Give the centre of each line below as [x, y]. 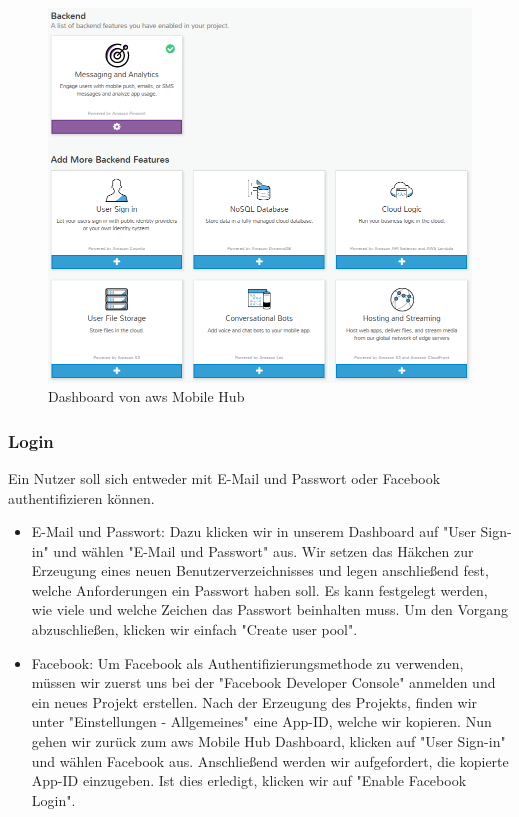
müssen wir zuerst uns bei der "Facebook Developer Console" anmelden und [263, 682]
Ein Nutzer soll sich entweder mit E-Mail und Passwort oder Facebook [224, 477]
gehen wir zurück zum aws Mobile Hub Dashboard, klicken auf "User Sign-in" [268, 741]
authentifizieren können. [81, 497]
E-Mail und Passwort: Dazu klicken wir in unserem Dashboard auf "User [253, 531]
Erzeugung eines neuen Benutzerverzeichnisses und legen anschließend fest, [260, 570]
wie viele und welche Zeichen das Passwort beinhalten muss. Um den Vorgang [270, 609]
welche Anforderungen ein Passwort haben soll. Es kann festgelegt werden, [259, 589]
